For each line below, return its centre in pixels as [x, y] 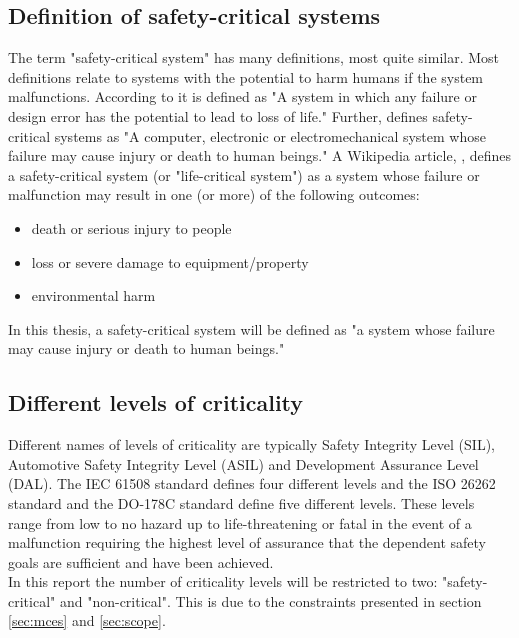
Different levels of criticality [156, 402]
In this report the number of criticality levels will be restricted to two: [223, 581]
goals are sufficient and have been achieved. [141, 561]
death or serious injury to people [131, 227]
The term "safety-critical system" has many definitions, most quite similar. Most [254, 57]
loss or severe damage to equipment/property [170, 261]
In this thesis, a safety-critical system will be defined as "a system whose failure [251, 328]
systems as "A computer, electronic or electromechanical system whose [270, 135]
